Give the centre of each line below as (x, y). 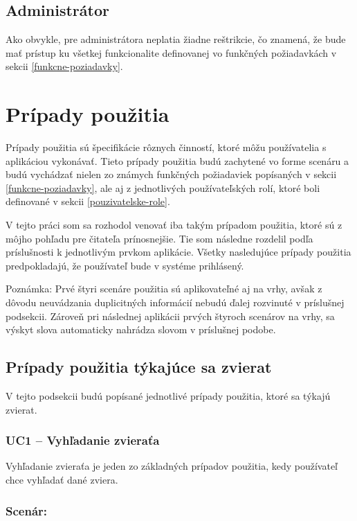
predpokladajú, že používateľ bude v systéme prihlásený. (125, 265)
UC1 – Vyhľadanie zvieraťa (83, 440)
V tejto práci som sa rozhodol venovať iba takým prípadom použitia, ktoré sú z (174, 225)
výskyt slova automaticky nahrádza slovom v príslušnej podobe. (141, 329)
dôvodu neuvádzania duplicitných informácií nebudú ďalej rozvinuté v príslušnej (175, 302)
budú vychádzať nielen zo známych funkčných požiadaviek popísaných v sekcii (171, 174)
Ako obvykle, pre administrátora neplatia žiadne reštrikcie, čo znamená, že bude (176, 39)
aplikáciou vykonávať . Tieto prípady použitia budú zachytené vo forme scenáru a (177, 160)
